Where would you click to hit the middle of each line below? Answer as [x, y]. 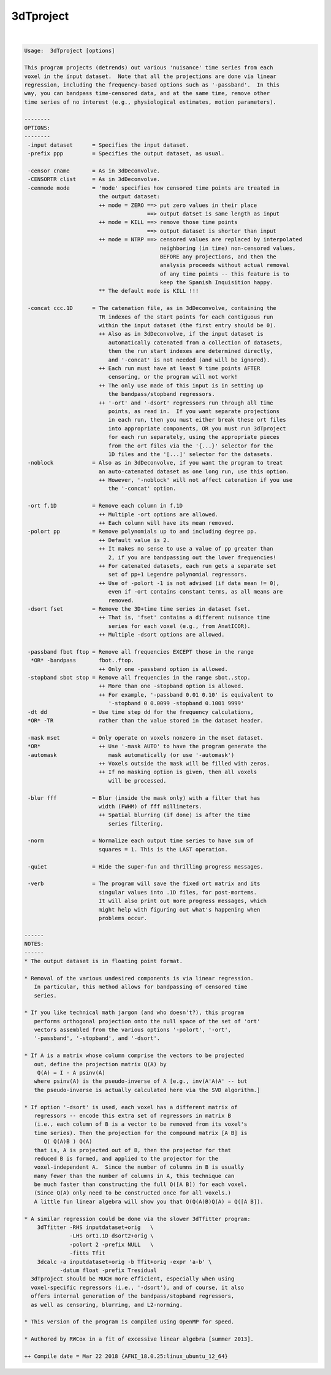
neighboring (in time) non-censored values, [228, 248]
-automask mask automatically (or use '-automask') [131, 755]
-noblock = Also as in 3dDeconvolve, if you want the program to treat [155, 463]
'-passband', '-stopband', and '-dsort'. [97, 1038]
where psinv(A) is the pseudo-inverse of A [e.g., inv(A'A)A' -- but [141, 1081]
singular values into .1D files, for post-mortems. [178, 892]
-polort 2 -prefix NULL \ [112, 1244]
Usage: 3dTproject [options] [70, 50]
